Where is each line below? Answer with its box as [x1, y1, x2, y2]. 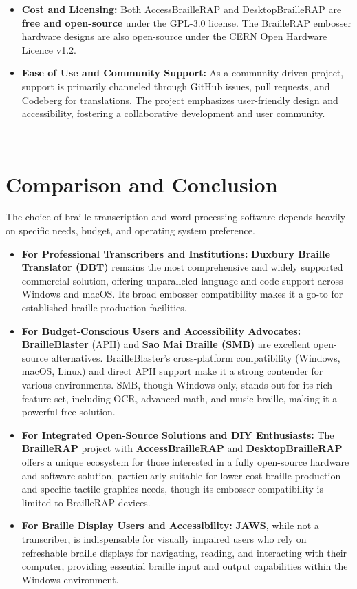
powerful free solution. [21, 404, 116, 419]
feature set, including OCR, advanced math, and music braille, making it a [21, 391, 338, 405]
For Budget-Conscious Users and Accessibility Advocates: [21, 323, 301, 338]
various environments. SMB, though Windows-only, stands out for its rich [21, 378, 332, 391]
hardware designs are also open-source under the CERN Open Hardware [21, 29, 327, 43]
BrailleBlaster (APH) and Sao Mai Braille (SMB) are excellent [21, 337, 311, 351]
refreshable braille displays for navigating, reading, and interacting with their [21, 545, 347, 559]
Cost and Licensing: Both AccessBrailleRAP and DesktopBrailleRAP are [21, 2, 342, 16]
